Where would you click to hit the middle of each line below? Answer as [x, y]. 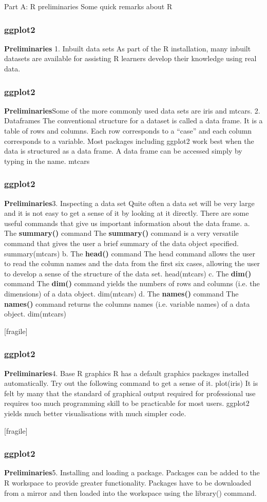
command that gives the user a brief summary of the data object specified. [121, 243]
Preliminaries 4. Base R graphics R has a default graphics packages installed [127, 373]
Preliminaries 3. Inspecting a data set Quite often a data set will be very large [129, 203]
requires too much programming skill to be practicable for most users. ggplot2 [127, 403]
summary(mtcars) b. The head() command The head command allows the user [130, 253]
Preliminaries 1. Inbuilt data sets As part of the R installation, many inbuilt [128, 48]
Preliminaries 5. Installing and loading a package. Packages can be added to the [132, 472]
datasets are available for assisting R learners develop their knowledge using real [130, 58]
